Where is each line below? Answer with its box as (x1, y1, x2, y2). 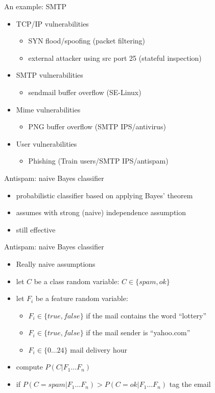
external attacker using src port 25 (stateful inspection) (28, 52, 202, 63)
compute (16, 361, 43, 372)
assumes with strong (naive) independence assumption (16, 207, 186, 218)
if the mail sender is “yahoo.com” (86, 327, 190, 338)
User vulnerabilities (16, 138, 77, 149)
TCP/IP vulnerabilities (16, 18, 89, 29)
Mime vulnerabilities (16, 104, 81, 114)
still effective (16, 224, 56, 235)
